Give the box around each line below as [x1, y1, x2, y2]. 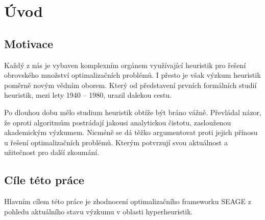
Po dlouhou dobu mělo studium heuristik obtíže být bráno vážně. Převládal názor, [4, 106, 261, 117]
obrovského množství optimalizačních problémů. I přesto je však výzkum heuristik [4, 70, 261, 80]
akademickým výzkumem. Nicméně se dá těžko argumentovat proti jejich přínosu [4, 127, 258, 138]
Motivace [4, 35, 54, 51]
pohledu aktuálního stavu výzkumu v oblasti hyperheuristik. [4, 206, 193, 216]
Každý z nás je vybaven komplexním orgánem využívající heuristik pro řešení [4, 59, 246, 70]
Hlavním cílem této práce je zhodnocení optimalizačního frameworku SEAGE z [4, 196, 251, 207]
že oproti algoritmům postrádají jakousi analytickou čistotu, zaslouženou [4, 117, 231, 127]
